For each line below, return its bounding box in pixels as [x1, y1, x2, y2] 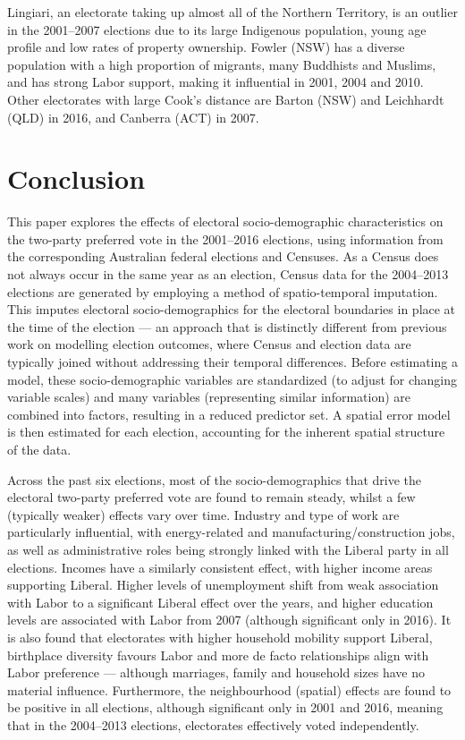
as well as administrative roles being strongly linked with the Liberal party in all [7, 540, 449, 558]
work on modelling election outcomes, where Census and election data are [7, 335, 411, 353]
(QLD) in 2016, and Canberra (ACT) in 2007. [7, 107, 259, 126]
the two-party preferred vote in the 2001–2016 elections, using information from [7, 229, 444, 248]
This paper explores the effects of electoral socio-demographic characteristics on [7, 212, 444, 231]
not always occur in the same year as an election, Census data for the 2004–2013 [7, 265, 449, 284]
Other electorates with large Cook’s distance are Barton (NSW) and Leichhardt [7, 89, 444, 108]
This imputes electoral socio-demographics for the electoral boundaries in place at [7, 300, 456, 319]
